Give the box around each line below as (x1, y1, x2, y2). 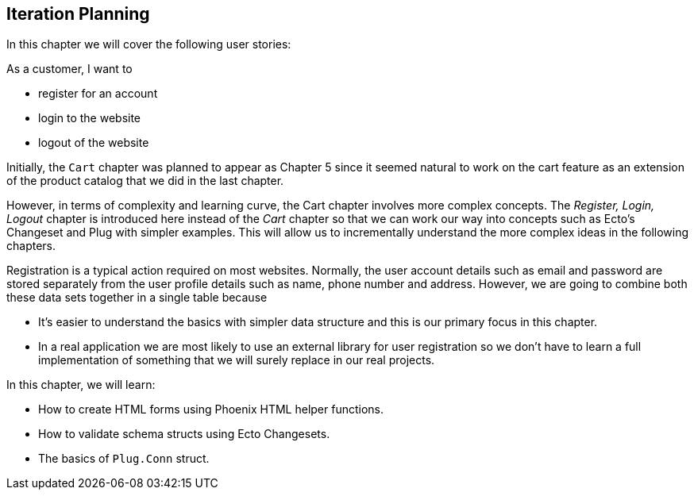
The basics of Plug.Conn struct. (38, 452, 210, 466)
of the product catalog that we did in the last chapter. (6, 174, 284, 188)
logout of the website (38, 136, 149, 150)
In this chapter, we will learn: (6, 378, 156, 392)
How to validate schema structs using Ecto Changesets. (38, 427, 330, 441)
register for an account (38, 87, 158, 101)
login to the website (38, 111, 141, 125)
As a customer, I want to (6, 62, 133, 76)
